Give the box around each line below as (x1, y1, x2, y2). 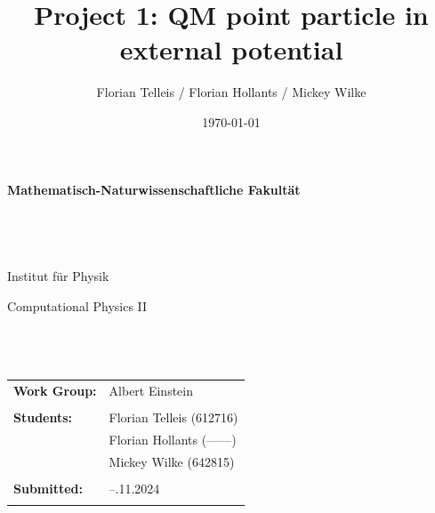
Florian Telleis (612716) (109, 408, 238, 427)
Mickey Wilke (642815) (109, 452, 235, 470)
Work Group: (13, 381, 97, 400)
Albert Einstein (109, 381, 194, 400)
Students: (13, 408, 73, 427)
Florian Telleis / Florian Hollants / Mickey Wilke (96, 83, 367, 101)
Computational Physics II (7, 297, 148, 316)
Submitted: (13, 479, 84, 498)
